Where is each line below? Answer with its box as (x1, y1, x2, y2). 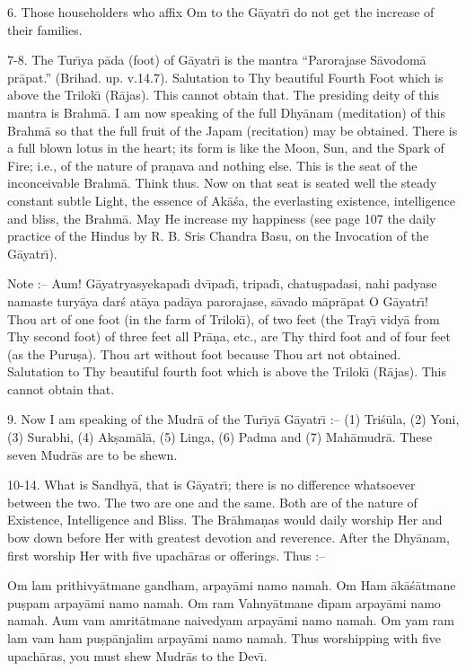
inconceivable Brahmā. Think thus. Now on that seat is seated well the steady (7, 173, 437, 192)
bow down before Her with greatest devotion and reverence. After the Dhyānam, (7, 528, 450, 547)
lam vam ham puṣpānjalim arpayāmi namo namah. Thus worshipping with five (7, 629, 441, 647)
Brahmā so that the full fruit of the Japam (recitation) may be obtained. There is (7, 120, 458, 139)
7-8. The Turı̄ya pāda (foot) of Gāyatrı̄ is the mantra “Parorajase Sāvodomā (7, 50, 426, 69)
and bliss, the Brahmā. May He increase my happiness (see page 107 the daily (7, 208, 436, 227)
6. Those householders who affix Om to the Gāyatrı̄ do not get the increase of (7, 3, 435, 21)
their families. (7, 20, 83, 39)
